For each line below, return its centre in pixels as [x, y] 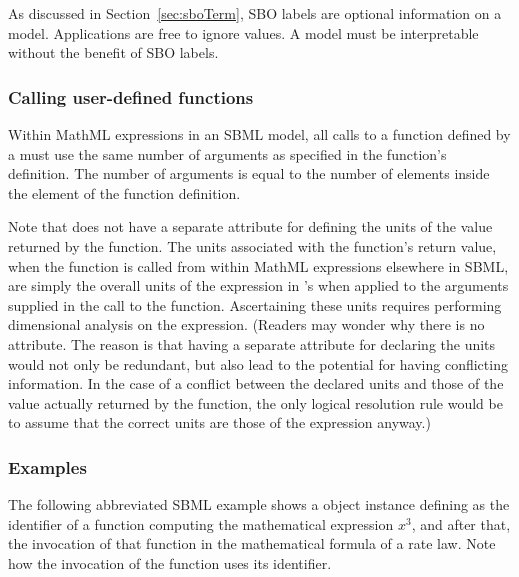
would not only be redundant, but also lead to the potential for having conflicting [258, 363]
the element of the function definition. [124, 192]
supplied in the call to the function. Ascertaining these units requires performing [255, 304]
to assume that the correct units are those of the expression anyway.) [219, 422]
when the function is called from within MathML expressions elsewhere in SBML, [258, 265]
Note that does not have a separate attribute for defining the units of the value [250, 226]
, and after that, [461, 523]
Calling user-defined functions [131, 96]
